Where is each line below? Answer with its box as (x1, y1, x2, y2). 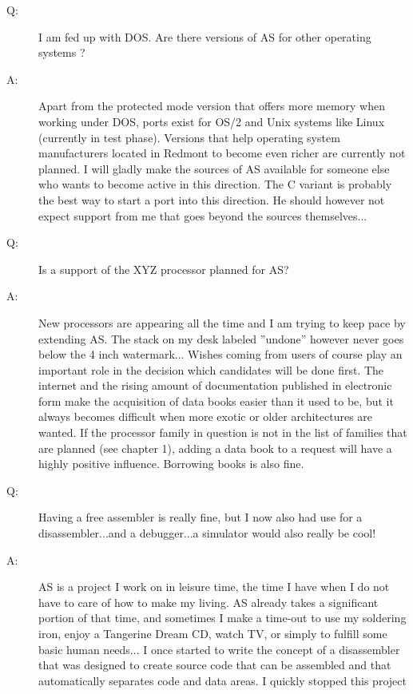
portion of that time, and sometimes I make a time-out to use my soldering (38, 609, 407, 626)
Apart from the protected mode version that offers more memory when (38, 97, 385, 114)
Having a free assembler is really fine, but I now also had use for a (38, 509, 363, 525)
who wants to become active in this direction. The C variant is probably (38, 176, 392, 192)
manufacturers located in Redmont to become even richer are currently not (38, 145, 406, 161)
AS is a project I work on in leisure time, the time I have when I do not (38, 578, 390, 595)
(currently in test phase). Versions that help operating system (38, 129, 340, 145)
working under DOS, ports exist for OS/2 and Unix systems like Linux (38, 113, 385, 129)
